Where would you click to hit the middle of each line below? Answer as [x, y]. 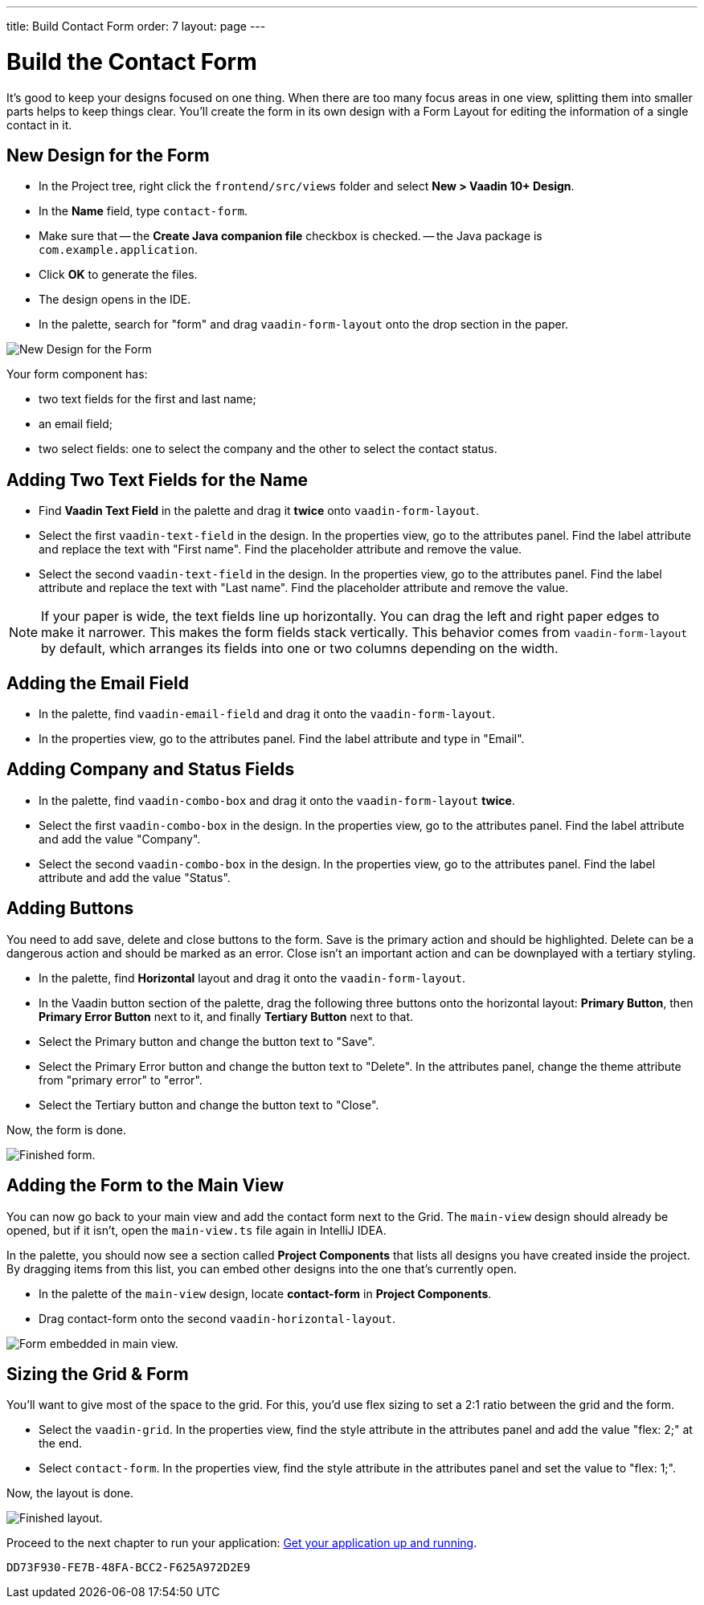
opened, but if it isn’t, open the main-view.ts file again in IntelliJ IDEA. [196, 1230]
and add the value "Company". [120, 839]
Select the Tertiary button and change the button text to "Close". [209, 1105]
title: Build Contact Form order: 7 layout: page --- [136, 26]
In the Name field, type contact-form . [143, 211]
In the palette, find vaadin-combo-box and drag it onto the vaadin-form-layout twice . [277, 800]
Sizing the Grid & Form [98, 1374]
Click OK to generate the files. [118, 275]
